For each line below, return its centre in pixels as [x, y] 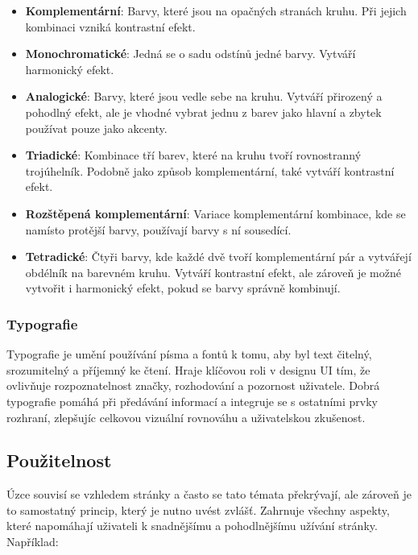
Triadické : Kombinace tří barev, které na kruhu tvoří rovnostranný [193, 155]
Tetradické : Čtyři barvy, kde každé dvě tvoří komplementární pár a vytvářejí [218, 257]
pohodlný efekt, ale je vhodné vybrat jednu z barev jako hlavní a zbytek [203, 112]
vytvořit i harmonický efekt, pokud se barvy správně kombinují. [183, 288]
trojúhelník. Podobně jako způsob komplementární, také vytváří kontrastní [210, 170]
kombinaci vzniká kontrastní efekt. [110, 26]
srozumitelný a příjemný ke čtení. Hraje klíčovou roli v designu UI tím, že [188, 369]
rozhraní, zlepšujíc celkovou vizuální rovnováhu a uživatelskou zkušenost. [186, 417]
